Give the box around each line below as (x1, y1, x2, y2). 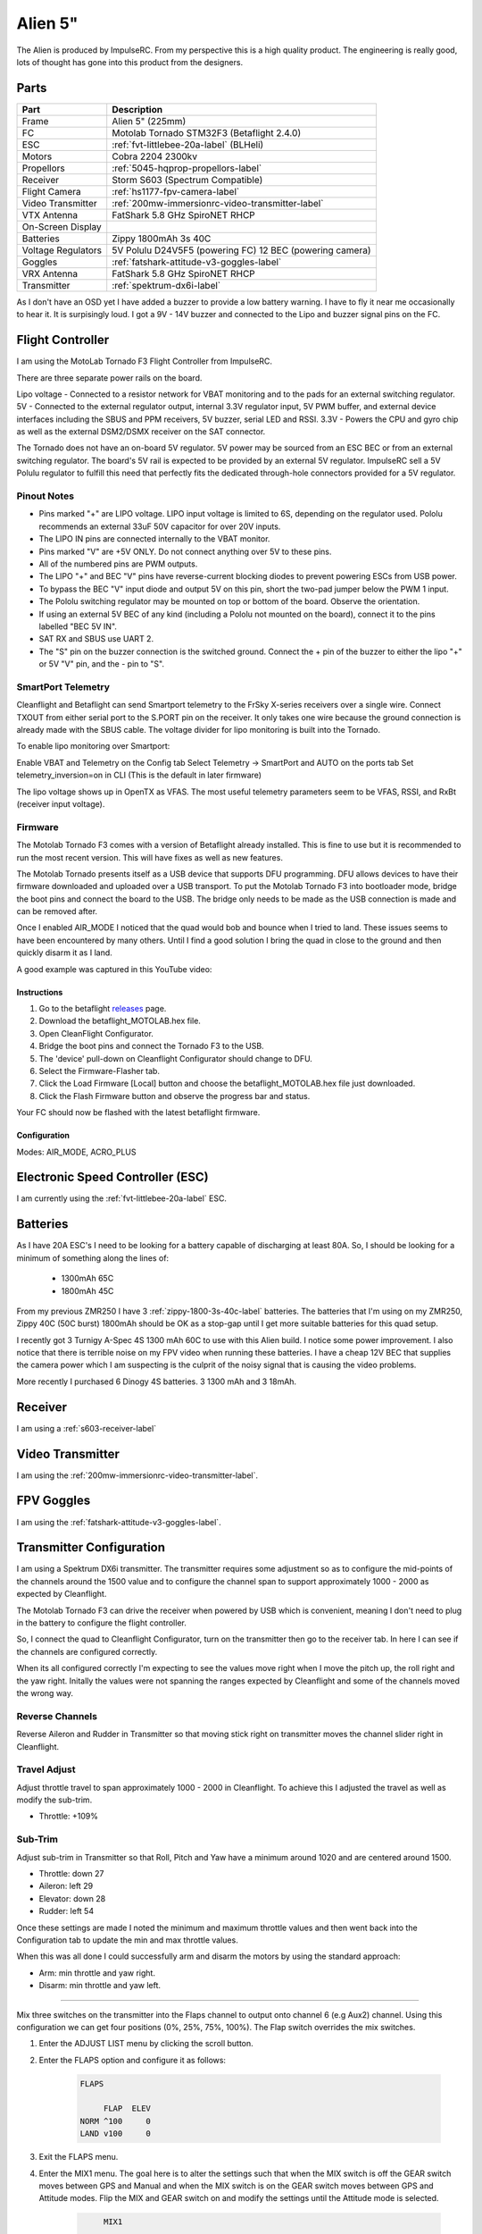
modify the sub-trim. (16, 1794, 93, 1805)
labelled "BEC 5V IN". (38, 621, 118, 632)
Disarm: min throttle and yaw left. (38, 1980, 161, 1991)
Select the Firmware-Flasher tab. (38, 1065, 161, 1076)
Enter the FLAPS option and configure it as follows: (38, 2054, 227, 2065)
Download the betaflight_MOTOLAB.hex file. (38, 1015, 201, 1027)
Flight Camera (21, 185, 81, 197)
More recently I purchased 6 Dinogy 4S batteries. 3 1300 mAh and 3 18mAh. (16, 1376, 297, 1387)
